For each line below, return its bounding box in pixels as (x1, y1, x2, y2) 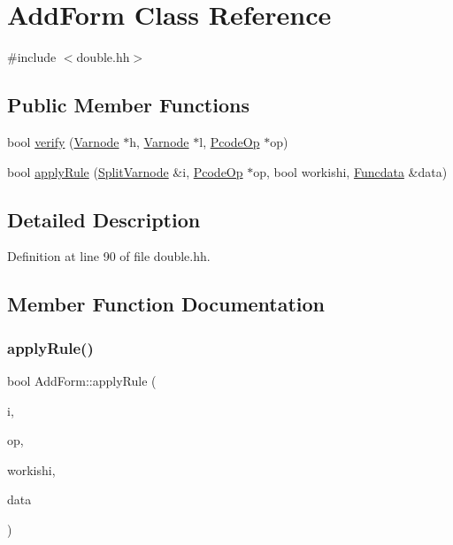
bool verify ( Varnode (7, 132, 119, 150)
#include (7, 48, 57, 66)
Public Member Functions (7, 91, 250, 119)
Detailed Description (7, 205, 201, 233)
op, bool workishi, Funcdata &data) (253, 162, 448, 180)
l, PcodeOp (199, 132, 260, 150)
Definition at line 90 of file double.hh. (7, 247, 211, 265)
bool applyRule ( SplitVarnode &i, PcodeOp (7, 162, 243, 180)
